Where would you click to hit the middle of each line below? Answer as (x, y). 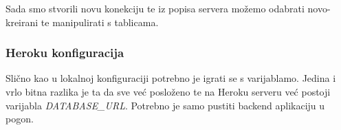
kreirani (22, 22)
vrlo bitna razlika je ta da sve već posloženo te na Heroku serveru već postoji (168, 91)
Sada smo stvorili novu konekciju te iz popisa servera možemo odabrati (155, 8)
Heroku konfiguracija (65, 53)
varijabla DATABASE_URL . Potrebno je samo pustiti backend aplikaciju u (165, 105)
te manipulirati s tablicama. (100, 22)
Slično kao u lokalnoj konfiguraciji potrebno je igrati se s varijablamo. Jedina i (171, 78)
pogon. (20, 119)
